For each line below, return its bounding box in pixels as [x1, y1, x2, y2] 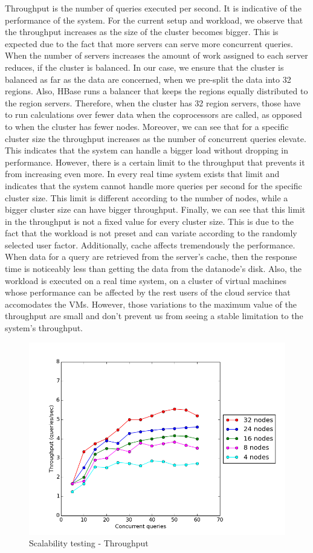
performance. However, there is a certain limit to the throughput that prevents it [5, 155, 305, 168]
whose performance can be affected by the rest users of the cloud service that [5, 286, 291, 299]
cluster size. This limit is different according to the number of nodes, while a [5, 191, 288, 204]
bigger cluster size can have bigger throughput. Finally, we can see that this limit [5, 203, 306, 216]
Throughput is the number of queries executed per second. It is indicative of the [5, 2, 302, 14]
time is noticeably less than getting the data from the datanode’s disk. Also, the [5, 262, 302, 275]
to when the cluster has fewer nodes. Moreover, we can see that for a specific [5, 120, 289, 132]
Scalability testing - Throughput [29, 537, 149, 549]
